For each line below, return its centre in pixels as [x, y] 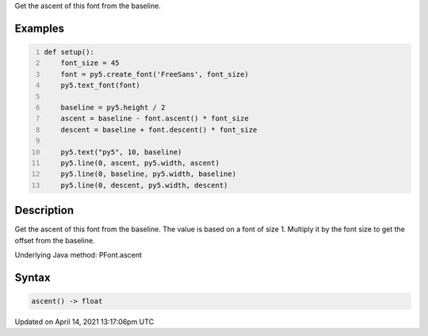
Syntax [32, 277]
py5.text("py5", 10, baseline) [121, 152]
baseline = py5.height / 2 [113, 107]
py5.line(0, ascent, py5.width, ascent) [140, 163]
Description [44, 210]
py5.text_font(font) [100, 86]
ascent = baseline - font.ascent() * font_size [155, 118]
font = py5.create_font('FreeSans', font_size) [155, 74]
